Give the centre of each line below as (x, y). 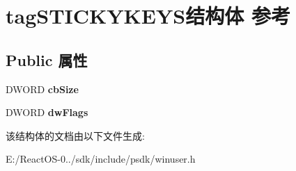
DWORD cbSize (42, 89)
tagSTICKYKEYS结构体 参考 (148, 16)
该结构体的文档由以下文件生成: (75, 135)
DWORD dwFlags (47, 112)
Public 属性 (47, 59)
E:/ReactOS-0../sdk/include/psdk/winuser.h (101, 159)
